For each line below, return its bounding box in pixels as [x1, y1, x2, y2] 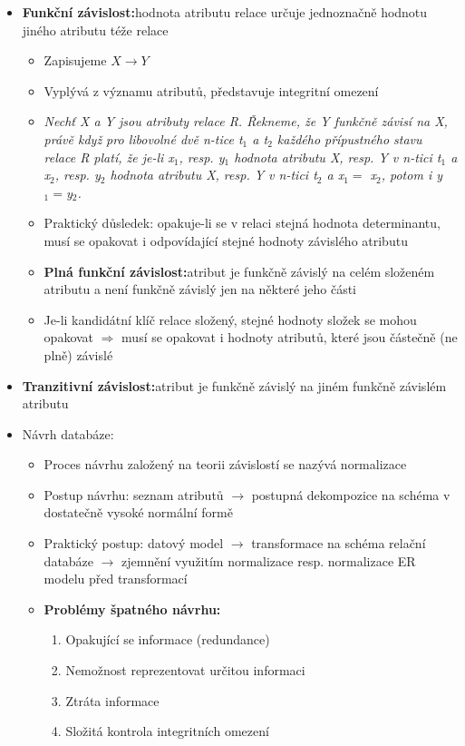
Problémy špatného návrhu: [44, 599, 221, 618]
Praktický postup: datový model [44, 534, 224, 553]
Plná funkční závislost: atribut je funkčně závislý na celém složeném [44, 261, 435, 280]
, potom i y [381, 165, 443, 184]
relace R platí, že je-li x [44, 147, 174, 166]
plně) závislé [44, 345, 113, 364]
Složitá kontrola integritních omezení [65, 721, 269, 741]
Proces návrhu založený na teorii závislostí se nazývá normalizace [44, 455, 407, 474]
